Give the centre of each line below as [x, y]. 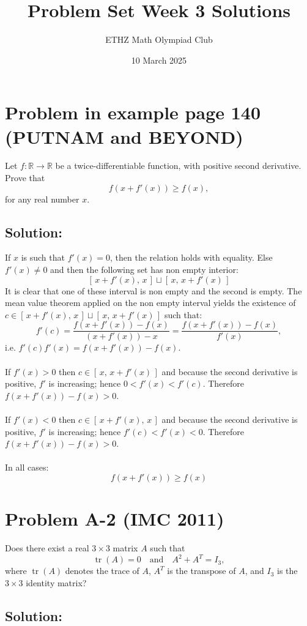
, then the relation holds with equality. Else [191, 257]
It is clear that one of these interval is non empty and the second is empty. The [153, 290]
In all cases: [27, 467]
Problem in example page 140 [133, 112]
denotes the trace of [102, 571]
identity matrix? [56, 582]
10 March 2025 [159, 60]
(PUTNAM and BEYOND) [124, 136]
